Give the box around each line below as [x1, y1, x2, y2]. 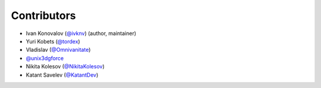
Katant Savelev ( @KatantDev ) [26, 71, 99, 78]
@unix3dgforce [26, 54, 64, 62]
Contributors [11, 9, 77, 22]
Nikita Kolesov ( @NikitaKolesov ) [26, 63, 105, 70]
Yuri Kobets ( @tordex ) [26, 37, 80, 45]
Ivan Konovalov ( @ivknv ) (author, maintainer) [26, 30, 137, 37]
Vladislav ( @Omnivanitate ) [26, 46, 91, 54]
